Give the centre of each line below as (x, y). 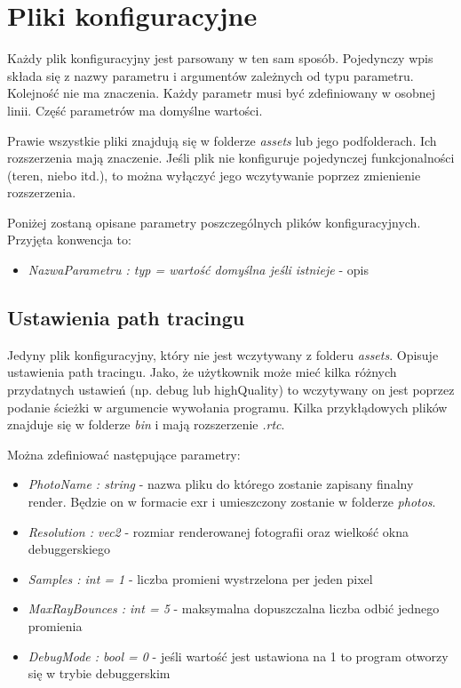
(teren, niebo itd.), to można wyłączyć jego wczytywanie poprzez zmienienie (214, 175)
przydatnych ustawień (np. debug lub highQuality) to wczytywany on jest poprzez (231, 390)
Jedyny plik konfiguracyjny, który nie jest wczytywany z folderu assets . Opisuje (223, 354)
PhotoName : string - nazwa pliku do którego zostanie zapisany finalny (221, 484)
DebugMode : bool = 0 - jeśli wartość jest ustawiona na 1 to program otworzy (238, 656)
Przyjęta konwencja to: (69, 240)
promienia (55, 625)
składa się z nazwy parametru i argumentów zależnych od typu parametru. (211, 75)
